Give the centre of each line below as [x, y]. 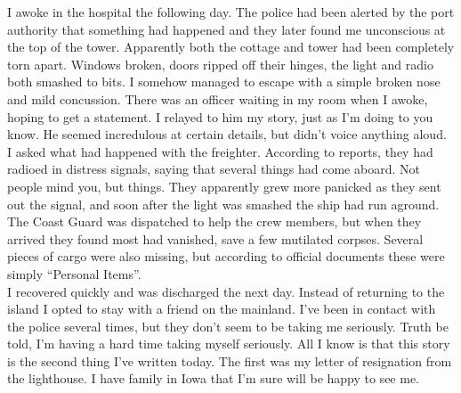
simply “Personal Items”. [74, 273]
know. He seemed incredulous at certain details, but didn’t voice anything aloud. [227, 134]
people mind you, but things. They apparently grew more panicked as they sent [224, 186]
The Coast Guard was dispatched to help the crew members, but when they [214, 221]
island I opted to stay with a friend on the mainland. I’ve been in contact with [222, 309]
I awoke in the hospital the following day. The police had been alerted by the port [231, 12]
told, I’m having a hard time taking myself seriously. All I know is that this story [229, 344]
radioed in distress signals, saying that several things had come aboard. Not [214, 169]
